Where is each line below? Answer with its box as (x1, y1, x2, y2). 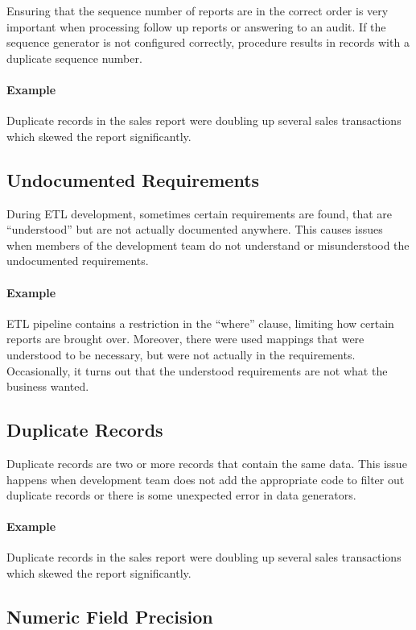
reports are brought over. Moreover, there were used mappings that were (6, 330, 365, 347)
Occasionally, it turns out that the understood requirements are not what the (6, 362, 388, 379)
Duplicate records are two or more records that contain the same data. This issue (6, 454, 407, 471)
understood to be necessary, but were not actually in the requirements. (6, 346, 356, 363)
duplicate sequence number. (6, 49, 142, 66)
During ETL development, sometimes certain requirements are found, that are (6, 205, 392, 222)
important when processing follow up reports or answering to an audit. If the (6, 18, 386, 35)
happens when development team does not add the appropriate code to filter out (6, 470, 405, 487)
